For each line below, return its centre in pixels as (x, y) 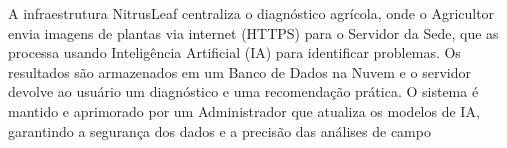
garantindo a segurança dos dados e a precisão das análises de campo (219, 130)
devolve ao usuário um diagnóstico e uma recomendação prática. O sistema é (243, 91)
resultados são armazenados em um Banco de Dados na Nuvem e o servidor (239, 71)
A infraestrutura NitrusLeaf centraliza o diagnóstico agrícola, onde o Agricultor (251, 13)
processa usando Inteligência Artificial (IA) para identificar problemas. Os (234, 52)
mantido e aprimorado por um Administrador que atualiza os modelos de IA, (244, 110)
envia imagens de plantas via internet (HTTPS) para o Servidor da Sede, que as (253, 32)
